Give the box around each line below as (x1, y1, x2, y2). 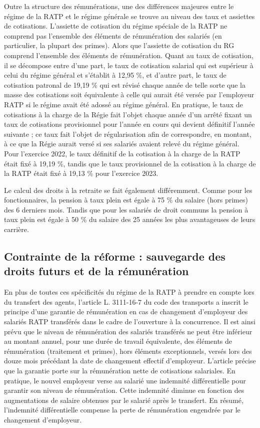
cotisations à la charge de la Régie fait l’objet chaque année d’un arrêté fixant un (4, 109, 252, 119)
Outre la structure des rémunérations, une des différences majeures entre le (4, 1, 234, 11)
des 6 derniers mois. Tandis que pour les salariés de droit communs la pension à (4, 204, 248, 215)
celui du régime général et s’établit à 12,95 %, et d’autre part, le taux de (4, 70, 226, 80)
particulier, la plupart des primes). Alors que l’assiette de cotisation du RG (4, 40, 234, 51)
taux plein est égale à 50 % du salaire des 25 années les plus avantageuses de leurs (4, 214, 255, 225)
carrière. (4, 224, 29, 235)
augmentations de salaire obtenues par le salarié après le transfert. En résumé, (4, 394, 243, 405)
